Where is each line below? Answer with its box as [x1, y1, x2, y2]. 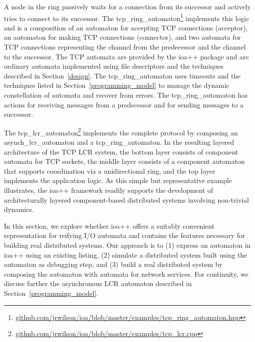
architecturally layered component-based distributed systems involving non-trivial [4, 194, 249, 205]
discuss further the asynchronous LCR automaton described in [4, 278, 192, 289]
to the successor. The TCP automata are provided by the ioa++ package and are [4, 51, 249, 61]
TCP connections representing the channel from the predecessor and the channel [4, 42, 246, 52]
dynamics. [4, 204, 34, 214]
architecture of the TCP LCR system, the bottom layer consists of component [4, 146, 238, 157]
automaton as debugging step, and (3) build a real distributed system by [4, 259, 223, 269]
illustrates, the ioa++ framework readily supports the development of [4, 185, 213, 195]
